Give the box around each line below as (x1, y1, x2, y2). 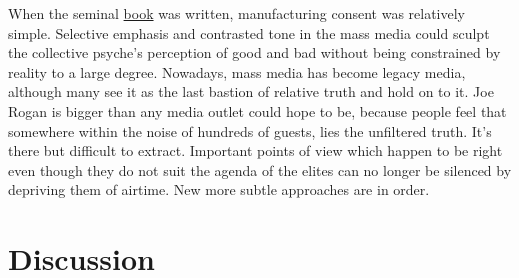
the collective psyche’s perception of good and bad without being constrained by (8, 42, 501, 63)
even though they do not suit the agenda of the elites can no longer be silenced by (8, 159, 512, 180)
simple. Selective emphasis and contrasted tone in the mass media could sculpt (8, 22, 490, 43)
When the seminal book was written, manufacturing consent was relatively (8, 3, 465, 23)
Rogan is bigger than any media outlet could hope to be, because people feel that (8, 100, 507, 121)
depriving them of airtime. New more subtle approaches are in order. (8, 179, 430, 200)
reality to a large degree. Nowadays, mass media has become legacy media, (8, 61, 466, 82)
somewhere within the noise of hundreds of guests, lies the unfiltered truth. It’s (8, 120, 492, 141)
